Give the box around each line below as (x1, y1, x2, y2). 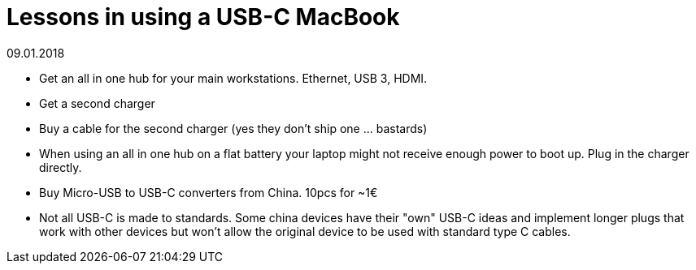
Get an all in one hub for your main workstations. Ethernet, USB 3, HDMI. (39, 71, 428, 85)
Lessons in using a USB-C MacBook (7, 3, 400, 31)
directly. (39, 160, 82, 174)
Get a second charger (39, 96, 155, 110)
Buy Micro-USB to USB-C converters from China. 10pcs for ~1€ (39, 185, 378, 199)
